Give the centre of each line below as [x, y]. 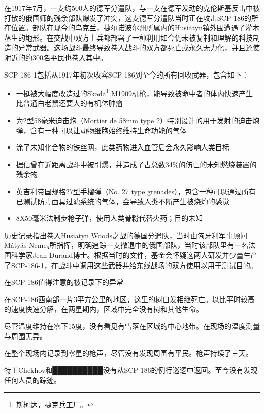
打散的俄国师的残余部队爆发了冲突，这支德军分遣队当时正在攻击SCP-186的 [128, 17]
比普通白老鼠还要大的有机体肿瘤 [69, 103]
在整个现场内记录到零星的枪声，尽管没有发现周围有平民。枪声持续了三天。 [128, 353]
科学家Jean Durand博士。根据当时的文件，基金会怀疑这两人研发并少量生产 [134, 255]
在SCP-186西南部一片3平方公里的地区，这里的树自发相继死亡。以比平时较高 [130, 299]
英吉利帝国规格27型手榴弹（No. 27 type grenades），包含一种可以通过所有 [136, 191]
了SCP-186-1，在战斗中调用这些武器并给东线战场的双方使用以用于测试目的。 [131, 265]
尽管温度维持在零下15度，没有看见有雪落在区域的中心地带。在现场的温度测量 [132, 326]
